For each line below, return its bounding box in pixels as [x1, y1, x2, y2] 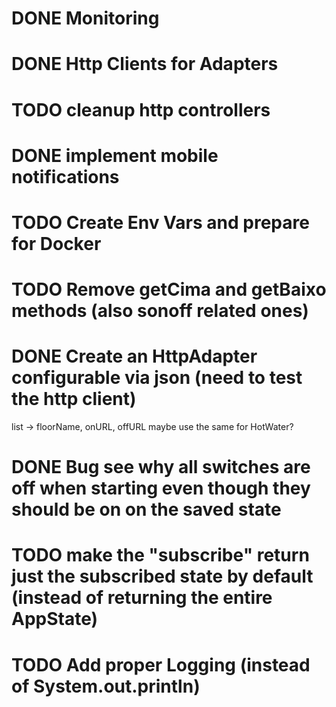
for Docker [11, 232, 102, 255]
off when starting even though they [11, 477, 311, 500]
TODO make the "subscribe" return [11, 544, 310, 567]
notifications [11, 165, 120, 188]
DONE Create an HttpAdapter [11, 345, 258, 368]
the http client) [11, 388, 137, 411]
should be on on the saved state [11, 498, 282, 521]
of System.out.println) [11, 675, 201, 697]
